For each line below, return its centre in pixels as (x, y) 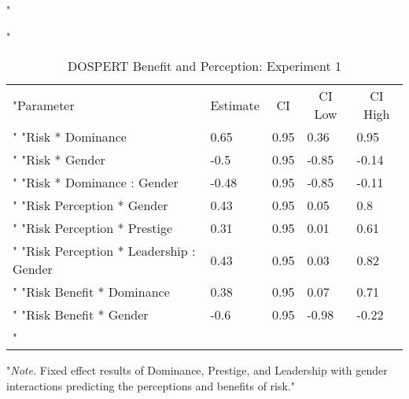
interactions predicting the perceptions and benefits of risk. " (151, 385)
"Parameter (44, 105)
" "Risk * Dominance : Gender (96, 183)
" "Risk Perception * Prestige (93, 228)
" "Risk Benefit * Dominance (91, 292)
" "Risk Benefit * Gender (81, 315)
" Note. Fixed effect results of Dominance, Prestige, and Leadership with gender (197, 370)
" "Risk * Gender (59, 160)
